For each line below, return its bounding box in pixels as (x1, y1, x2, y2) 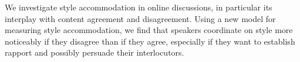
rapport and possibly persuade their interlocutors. (5, 46, 184, 59)
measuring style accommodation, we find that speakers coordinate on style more (5, 24, 293, 36)
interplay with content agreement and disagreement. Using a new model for (5, 12, 276, 24)
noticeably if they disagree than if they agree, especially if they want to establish (5, 35, 295, 47)
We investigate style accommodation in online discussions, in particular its (5, 1, 272, 13)
